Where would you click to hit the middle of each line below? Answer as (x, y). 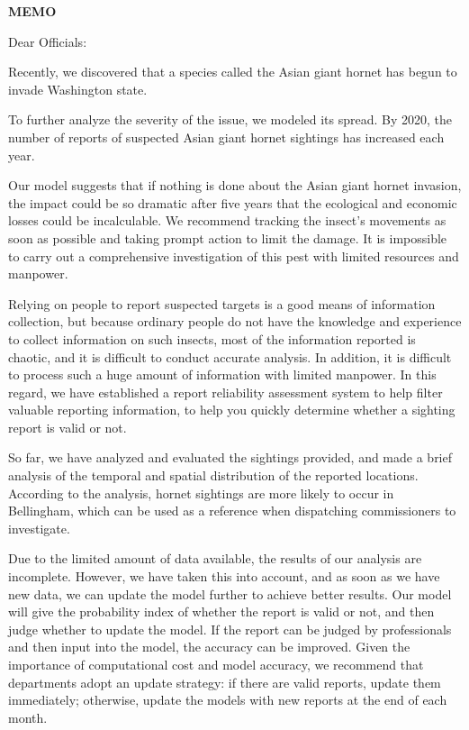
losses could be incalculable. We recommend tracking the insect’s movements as (227, 220)
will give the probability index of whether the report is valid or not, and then (221, 611)
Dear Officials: (48, 41)
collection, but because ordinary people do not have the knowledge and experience (235, 321)
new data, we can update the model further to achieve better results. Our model (230, 593)
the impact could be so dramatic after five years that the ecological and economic (233, 202)
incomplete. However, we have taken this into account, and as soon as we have (224, 576)
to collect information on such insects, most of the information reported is (212, 338)
